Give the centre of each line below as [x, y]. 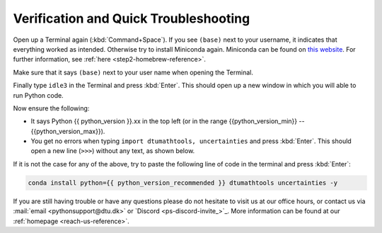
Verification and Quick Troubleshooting [132, 18]
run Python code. [38, 95]
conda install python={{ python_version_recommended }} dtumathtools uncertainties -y [183, 183]
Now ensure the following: [51, 108]
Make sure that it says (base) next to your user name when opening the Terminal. [133, 72]
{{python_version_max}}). [68, 131]
